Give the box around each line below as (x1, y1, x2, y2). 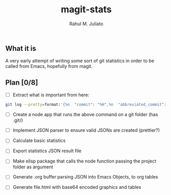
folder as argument (12, 164, 53, 170)
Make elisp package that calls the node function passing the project (12, 158, 157, 164)
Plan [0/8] (5, 78, 39, 87)
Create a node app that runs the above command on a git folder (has (12, 112, 158, 118)
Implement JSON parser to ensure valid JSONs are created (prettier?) (12, 127, 160, 133)
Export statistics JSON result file (12, 148, 82, 154)
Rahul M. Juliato (69, 21, 104, 27)
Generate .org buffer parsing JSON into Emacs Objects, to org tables (12, 174, 158, 180)
